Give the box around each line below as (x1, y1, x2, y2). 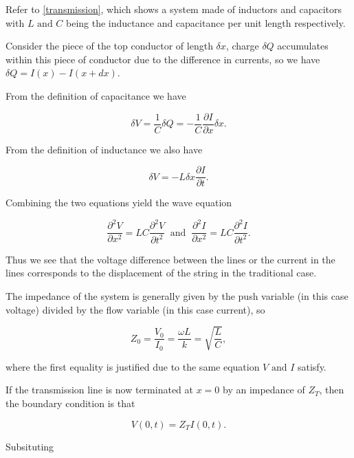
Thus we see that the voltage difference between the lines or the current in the (5, 252, 335, 266)
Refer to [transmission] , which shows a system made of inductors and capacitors (5, 2, 342, 16)
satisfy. (297, 359, 327, 373)
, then (319, 382, 344, 397)
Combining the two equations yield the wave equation (5, 195, 232, 210)
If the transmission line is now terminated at (5, 382, 193, 397)
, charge (225, 39, 259, 53)
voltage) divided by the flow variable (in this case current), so (5, 302, 265, 316)
